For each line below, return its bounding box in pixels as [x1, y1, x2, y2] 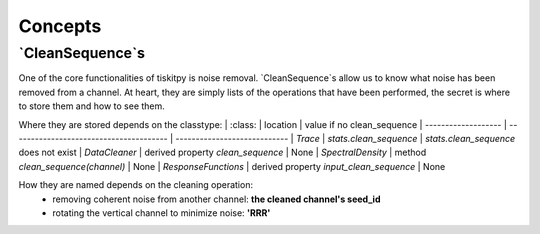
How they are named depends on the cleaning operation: [18, 179, 254, 191]
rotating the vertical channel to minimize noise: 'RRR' [52, 206, 271, 219]
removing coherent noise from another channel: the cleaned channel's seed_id [52, 193, 381, 205]
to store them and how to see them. [18, 100, 165, 112]
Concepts [18, 15, 102, 37]
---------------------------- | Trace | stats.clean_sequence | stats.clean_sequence [175, 132, 516, 144]
